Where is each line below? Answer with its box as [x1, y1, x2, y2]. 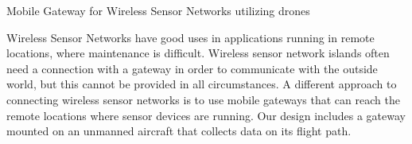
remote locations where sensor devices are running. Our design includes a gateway [6, 107, 406, 123]
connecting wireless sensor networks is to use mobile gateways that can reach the [6, 91, 400, 107]
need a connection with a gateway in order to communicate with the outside [6, 60, 378, 76]
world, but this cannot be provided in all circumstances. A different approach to [6, 76, 397, 92]
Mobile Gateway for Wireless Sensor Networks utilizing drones [6, 2, 310, 18]
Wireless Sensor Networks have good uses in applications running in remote [6, 29, 375, 45]
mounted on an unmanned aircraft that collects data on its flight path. [6, 123, 352, 139]
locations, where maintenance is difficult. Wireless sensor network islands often [6, 45, 390, 61]
